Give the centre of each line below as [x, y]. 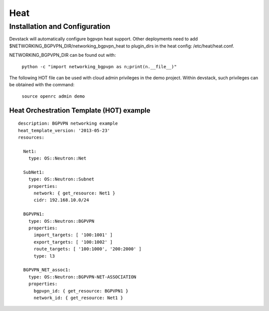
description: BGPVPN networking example [68, 124]
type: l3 [44, 256]
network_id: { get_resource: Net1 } [78, 298]
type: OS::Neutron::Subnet [61, 179]
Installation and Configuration [60, 26]
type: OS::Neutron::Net [57, 158]
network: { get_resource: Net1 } [74, 193]
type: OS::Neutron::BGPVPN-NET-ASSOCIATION [82, 277]
